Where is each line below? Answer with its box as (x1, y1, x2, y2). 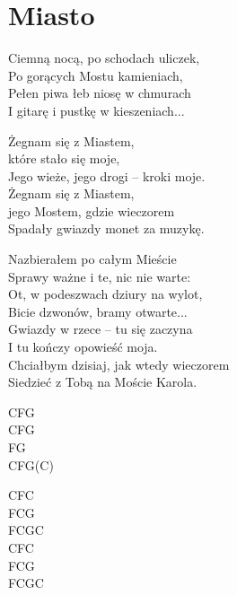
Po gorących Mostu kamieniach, (8, 66, 183, 84)
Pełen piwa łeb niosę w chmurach (8, 83, 191, 102)
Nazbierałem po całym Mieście (8, 249, 177, 268)
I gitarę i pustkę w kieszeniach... (8, 101, 185, 119)
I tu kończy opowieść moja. (8, 337, 158, 356)
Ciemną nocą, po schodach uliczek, (8, 48, 200, 67)
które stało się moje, (8, 149, 120, 168)
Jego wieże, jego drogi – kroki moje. (8, 166, 206, 185)
